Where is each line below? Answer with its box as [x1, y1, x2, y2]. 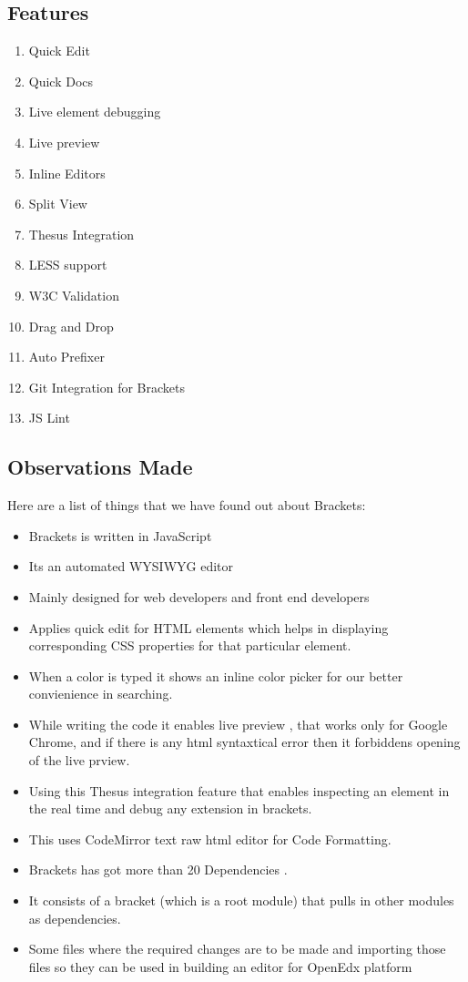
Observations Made [7, 453, 193, 481]
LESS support [28, 255, 107, 274]
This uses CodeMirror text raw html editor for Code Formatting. [28, 829, 392, 848]
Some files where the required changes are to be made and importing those [28, 939, 446, 958]
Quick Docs [28, 71, 94, 90]
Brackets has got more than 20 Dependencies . [28, 860, 288, 879]
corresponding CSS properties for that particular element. [28, 636, 351, 655]
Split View [28, 194, 87, 213]
